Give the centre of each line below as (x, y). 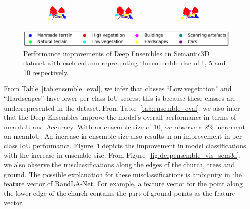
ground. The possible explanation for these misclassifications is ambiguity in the (123, 174)
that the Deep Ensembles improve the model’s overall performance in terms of (120, 117)
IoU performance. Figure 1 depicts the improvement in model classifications (133, 145)
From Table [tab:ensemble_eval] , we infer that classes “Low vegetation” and (118, 88)
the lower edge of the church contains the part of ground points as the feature (120, 193)
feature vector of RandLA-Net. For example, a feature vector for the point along (123, 184)
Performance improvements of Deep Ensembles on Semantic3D (117, 53)
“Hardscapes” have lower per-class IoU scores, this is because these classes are (120, 98)
